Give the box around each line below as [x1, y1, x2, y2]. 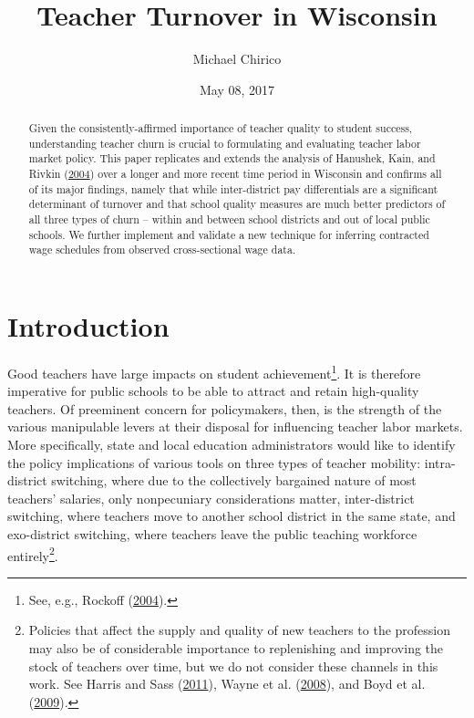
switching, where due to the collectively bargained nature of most [51, 471, 417, 490]
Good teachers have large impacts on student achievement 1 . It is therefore [7, 360, 421, 382]
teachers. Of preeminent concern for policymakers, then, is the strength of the [7, 399, 442, 418]
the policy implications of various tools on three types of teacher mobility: [7, 453, 421, 472]
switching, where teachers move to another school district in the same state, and [7, 506, 456, 525]
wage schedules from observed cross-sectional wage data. [28, 242, 296, 257]
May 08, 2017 [199, 79, 275, 99]
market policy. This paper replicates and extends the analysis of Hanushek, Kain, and [28, 151, 436, 166]
